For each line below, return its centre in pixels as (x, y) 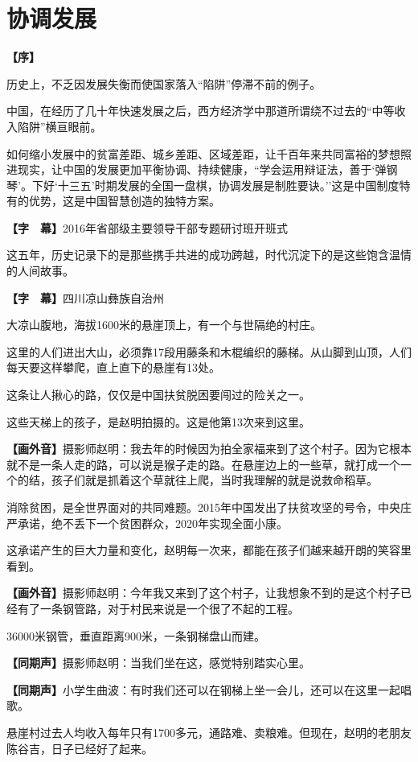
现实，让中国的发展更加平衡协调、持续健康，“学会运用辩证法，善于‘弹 (202, 169)
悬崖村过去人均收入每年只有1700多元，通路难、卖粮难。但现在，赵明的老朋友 (209, 732)
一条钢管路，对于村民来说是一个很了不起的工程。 (169, 608)
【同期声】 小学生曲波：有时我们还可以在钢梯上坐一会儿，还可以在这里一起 (203, 689)
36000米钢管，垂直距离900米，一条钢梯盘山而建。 (136, 635)
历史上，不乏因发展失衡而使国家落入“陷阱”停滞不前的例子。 (164, 83)
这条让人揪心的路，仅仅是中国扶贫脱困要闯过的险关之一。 (158, 395)
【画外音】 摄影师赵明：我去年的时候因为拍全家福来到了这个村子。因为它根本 (209, 449)
